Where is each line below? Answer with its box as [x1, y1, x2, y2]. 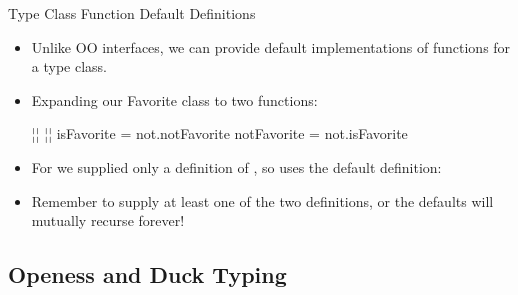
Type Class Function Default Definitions [8, 3, 256, 23]
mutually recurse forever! [31, 210, 185, 231]
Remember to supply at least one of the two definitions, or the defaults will [31, 190, 494, 211]
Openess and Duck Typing [8, 259, 287, 290]
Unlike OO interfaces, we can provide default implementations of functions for [31, 36, 511, 57]
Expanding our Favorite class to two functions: [31, 89, 318, 110]
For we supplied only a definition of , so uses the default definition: [31, 156, 442, 177]
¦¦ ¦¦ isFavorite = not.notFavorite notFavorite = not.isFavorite [31, 123, 408, 144]
